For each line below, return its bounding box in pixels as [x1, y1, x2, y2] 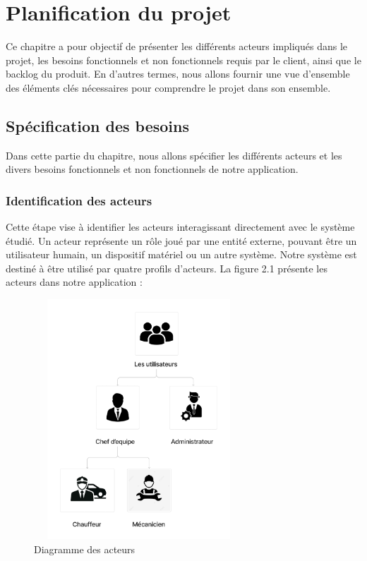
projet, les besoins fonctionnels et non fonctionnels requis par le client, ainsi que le [6, 52, 361, 67]
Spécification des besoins [6, 114, 189, 136]
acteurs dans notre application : [6, 275, 143, 289]
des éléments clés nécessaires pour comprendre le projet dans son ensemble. [6, 80, 331, 95]
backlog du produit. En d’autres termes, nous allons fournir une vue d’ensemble [6, 66, 350, 81]
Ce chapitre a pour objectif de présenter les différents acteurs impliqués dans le [6, 39, 348, 54]
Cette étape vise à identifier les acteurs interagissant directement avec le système [6, 219, 355, 234]
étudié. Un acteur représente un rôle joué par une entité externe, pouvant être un [6, 233, 357, 248]
